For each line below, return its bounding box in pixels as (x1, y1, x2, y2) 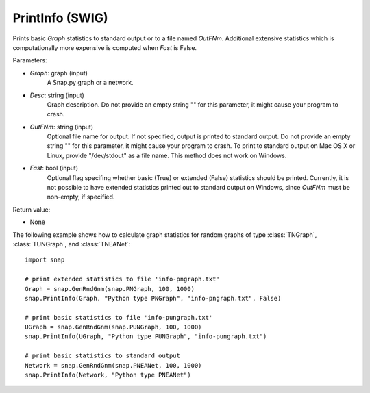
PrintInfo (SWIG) (12, 10, 109, 25)
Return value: (12, 205, 51, 214)
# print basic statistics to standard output (25, 352, 181, 359)
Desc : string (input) (29, 91, 85, 99)
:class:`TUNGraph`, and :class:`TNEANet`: (12, 240, 131, 248)
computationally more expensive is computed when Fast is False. (12, 43, 197, 51)
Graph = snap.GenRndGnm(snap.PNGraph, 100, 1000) (25, 285, 195, 292)
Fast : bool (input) (29, 164, 79, 173)
